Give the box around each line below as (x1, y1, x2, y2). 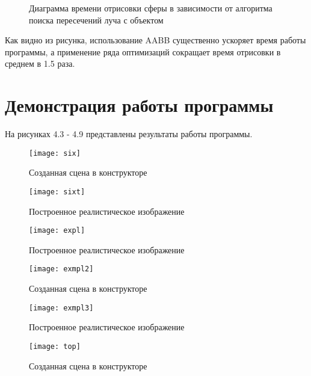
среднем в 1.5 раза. (5, 57, 75, 70)
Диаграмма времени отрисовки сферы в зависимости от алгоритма (29, 2, 273, 14)
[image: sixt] (29, 187, 85, 196)
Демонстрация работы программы (5, 93, 274, 117)
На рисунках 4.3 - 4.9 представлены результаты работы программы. (5, 128, 253, 140)
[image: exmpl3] (29, 303, 94, 312)
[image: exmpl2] (29, 265, 94, 274)
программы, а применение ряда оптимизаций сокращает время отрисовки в (5, 45, 281, 58)
